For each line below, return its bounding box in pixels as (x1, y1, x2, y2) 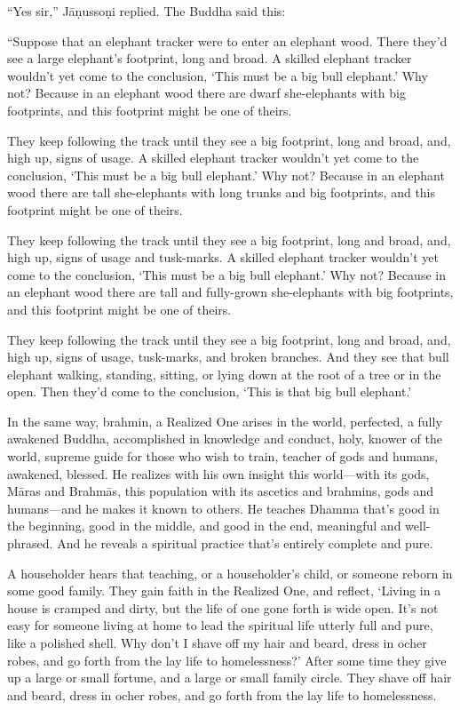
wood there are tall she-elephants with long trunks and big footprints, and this (7, 183, 436, 202)
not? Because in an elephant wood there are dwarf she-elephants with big (7, 84, 406, 102)
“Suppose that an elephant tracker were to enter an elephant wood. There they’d (7, 31, 448, 50)
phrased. (7, 534, 53, 553)
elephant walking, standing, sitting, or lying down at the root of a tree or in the (7, 364, 441, 383)
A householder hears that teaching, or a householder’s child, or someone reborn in (7, 563, 453, 582)
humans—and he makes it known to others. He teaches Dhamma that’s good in (7, 499, 440, 517)
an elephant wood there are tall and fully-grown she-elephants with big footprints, (7, 283, 454, 301)
